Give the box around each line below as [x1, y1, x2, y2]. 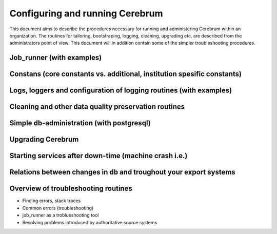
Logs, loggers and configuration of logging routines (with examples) [9, 86, 232, 95]
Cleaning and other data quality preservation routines [9, 103, 185, 111]
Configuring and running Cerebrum [9, 8, 164, 19]
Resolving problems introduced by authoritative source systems [22, 219, 157, 225]
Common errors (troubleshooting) [22, 205, 94, 211]
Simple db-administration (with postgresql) [9, 119, 151, 128]
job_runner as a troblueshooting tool [22, 212, 99, 218]
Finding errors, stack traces [22, 198, 81, 204]
